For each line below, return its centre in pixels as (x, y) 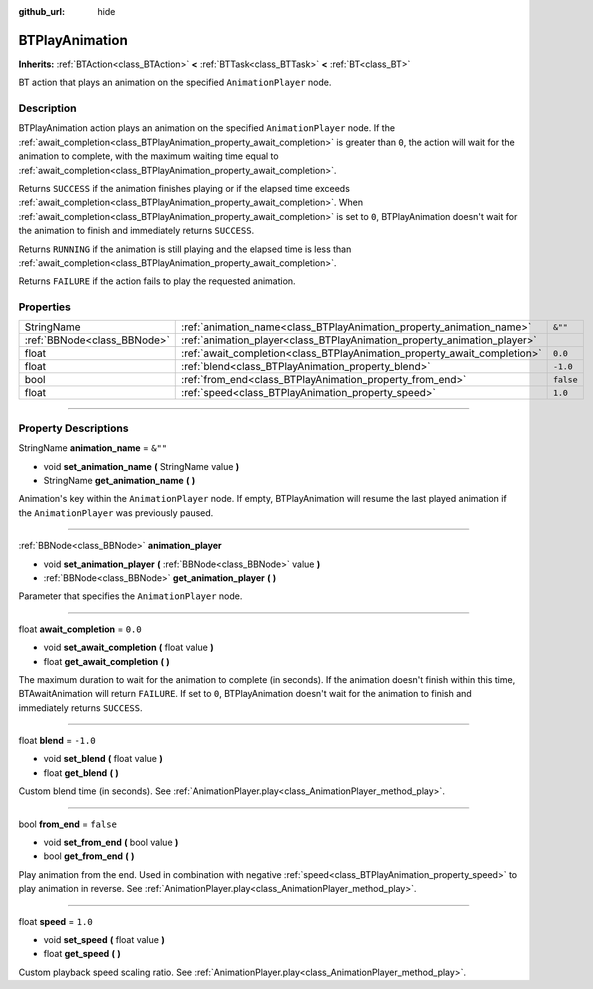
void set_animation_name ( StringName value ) (141, 466)
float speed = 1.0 (56, 921)
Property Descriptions (73, 428)
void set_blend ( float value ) (103, 759)
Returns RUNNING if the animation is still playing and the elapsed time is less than (185, 249)
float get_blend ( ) (81, 772)
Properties (45, 307)
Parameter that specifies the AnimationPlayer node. (130, 596)
